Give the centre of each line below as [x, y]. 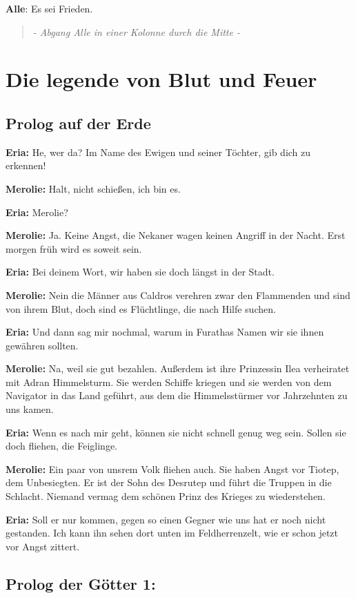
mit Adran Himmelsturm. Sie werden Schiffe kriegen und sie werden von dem [169, 382]
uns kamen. [30, 409]
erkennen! [26, 165]
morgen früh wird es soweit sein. [74, 248]
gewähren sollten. [42, 345]
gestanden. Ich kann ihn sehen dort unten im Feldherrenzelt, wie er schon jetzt [172, 533]
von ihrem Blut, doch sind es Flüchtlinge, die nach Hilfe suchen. [141, 308]
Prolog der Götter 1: [81, 583]
